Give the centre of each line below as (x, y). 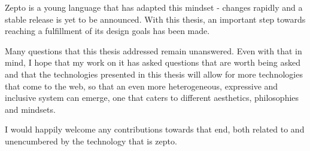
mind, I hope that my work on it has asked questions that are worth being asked (153, 62)
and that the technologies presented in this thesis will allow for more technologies (154, 74)
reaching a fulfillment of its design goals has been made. (107, 31)
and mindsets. (30, 109)
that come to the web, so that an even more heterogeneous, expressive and (142, 86)
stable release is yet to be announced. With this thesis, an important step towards (155, 19)
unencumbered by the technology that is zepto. (91, 141)
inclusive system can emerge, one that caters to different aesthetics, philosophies (152, 98)
